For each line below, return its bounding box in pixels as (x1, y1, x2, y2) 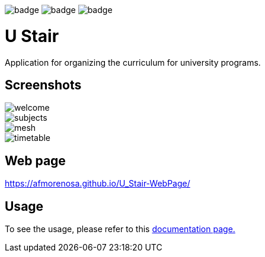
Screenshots (5, 77, 82, 92)
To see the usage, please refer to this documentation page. (5, 224, 235, 234)
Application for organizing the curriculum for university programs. (5, 57, 261, 68)
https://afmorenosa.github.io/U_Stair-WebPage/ (5, 178, 190, 189)
